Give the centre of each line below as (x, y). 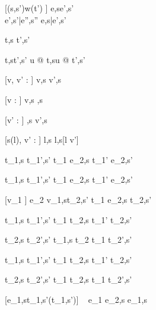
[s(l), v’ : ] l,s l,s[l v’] (42, 140)
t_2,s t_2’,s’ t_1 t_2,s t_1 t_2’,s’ (69, 279)
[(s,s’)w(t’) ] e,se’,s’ (39, 8)
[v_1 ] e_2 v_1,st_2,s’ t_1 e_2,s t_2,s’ (78, 199)
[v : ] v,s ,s (24, 99)
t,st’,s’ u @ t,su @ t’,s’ (45, 59)
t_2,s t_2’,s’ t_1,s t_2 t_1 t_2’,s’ (69, 239)
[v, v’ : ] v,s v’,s (33, 79)
